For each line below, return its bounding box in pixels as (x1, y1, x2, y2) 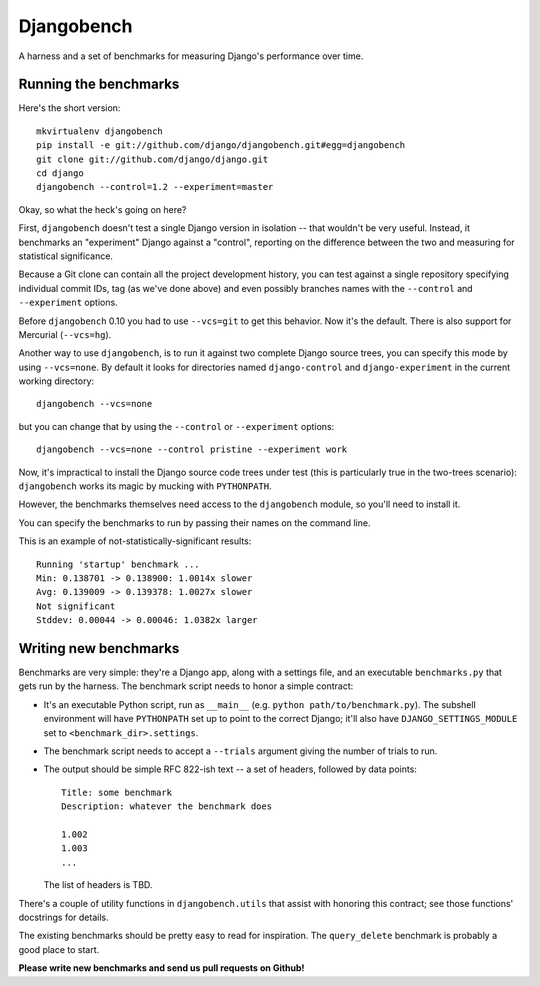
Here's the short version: (18, 102, 121, 114)
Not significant (36, 600, 116, 612)
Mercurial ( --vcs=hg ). (18, 328, 112, 340)
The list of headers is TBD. (43, 879, 153, 891)
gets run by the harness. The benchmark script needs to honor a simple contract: (18, 680, 354, 692)
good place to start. (18, 943, 100, 955)
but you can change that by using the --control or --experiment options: (18, 420, 335, 432)
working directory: (18, 375, 95, 387)
